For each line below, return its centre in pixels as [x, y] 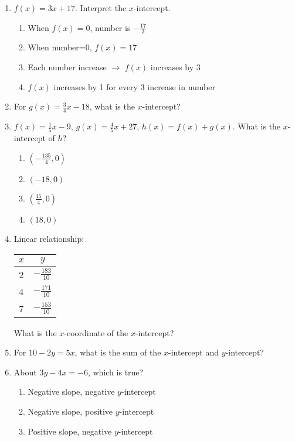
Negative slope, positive [70, 411]
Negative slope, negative [71, 392]
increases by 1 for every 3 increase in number [134, 86]
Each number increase [67, 67]
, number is [110, 27]
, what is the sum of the [118, 352]
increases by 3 [175, 67]
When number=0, [60, 47]
